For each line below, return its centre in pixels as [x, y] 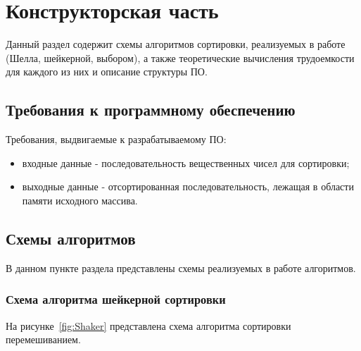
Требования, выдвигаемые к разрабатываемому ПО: [116, 139]
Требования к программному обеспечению [151, 110]
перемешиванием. [43, 339]
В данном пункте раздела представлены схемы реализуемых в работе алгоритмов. [181, 267]
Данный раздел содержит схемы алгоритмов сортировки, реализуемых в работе [176, 44]
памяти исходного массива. [80, 200]
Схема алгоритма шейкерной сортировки [116, 299]
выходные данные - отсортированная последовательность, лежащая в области [188, 186]
